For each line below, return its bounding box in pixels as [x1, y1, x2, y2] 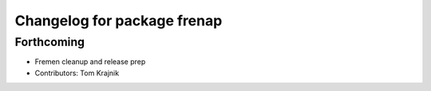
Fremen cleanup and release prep [34, 57, 146, 66]
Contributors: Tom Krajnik [34, 68, 120, 78]
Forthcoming [14, 35, 85, 49]
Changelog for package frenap [14, 12, 223, 29]
